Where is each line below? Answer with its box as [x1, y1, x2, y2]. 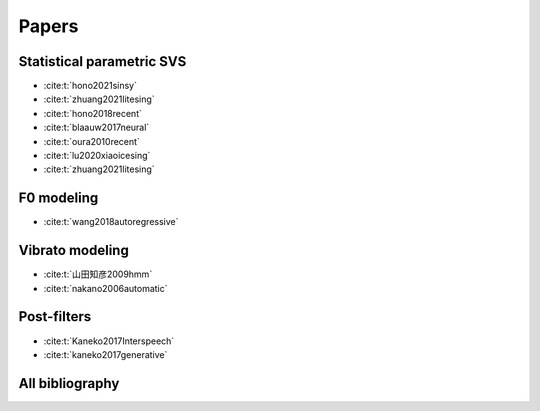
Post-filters [18, 308, 92, 325]
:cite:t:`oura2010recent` [43, 135, 140, 147]
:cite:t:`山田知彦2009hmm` [43, 268, 153, 280]
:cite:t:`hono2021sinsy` [43, 80, 137, 92]
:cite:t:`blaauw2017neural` [43, 121, 150, 134]
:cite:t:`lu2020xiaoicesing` [43, 150, 151, 162]
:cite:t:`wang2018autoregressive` [43, 216, 179, 228]
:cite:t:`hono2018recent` [43, 107, 142, 119]
